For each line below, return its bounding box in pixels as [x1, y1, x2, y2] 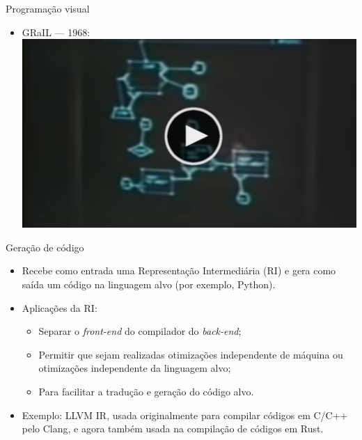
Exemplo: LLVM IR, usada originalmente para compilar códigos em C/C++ [22, 407, 348, 422]
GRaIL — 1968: [22, 24, 90, 39]
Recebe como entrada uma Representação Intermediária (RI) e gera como [22, 263, 336, 278]
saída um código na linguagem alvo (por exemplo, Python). [22, 277, 276, 292]
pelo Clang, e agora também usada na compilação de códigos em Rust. [22, 421, 324, 436]
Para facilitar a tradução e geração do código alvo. [38, 384, 254, 398]
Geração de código [6, 239, 84, 254]
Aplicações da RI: [22, 300, 97, 315]
